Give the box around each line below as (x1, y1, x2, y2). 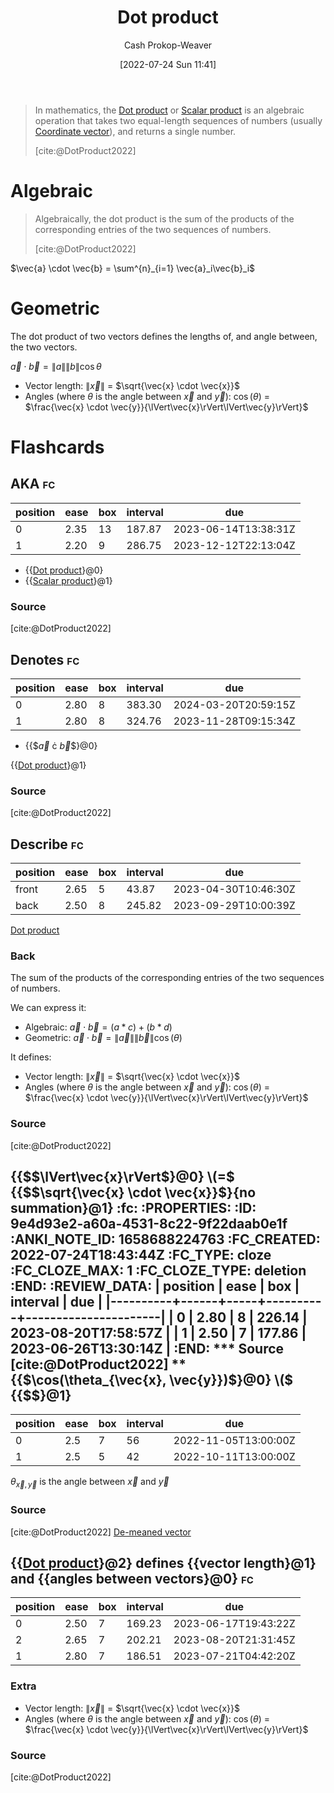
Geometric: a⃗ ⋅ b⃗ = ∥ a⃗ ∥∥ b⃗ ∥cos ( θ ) (24, 1032, 183, 1044)
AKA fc (10, 476, 56, 493)
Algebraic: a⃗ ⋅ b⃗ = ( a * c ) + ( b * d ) (24, 1021, 173, 1033)
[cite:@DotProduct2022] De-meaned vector (10, 1526, 192, 1538)
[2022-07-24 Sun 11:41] (119, 58, 217, 70)
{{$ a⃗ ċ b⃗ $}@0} (24, 739, 98, 751)
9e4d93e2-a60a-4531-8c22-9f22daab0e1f (10, 1216, 288, 1233)
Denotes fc (10, 651, 80, 668)
